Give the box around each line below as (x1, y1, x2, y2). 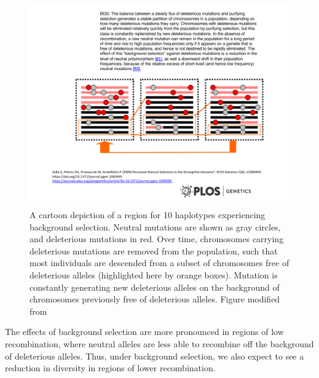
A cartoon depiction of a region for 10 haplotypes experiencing (30, 208, 266, 221)
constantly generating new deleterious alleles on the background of (30, 280, 280, 293)
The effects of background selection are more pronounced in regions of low (5, 325, 284, 338)
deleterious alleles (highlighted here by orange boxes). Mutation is (30, 269, 278, 282)
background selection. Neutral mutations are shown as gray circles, (30, 220, 281, 233)
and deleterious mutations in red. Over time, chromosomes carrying (30, 232, 284, 245)
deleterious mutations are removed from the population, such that (30, 244, 278, 257)
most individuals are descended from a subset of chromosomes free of (30, 256, 289, 269)
